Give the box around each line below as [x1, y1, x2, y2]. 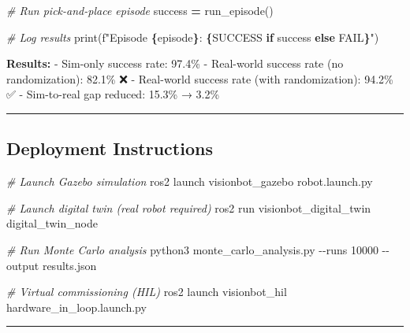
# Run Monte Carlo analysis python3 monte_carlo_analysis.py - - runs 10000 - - [6, 241, 389, 257]
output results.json [6, 257, 97, 273]
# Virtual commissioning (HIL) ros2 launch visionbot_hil [6, 283, 287, 300]
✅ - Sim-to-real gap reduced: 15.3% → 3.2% [6, 86, 220, 102]
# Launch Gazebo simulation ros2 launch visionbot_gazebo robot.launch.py [6, 173, 373, 190]
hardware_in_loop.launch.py [6, 298, 147, 315]
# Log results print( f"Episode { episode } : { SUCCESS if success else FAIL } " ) [6, 28, 379, 45]
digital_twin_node [6, 215, 98, 231]
